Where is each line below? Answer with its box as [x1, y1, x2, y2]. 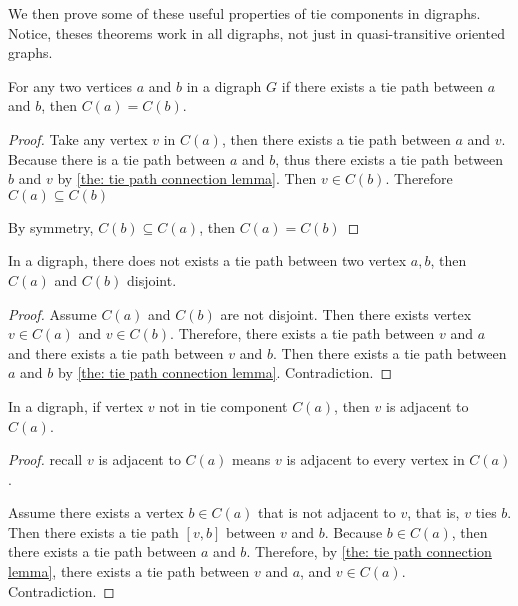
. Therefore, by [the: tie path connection [246, 541, 492, 562]
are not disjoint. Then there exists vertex [220, 303, 472, 324]
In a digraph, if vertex [8, 395, 144, 416]
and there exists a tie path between [8, 342, 224, 363]
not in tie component [159, 395, 288, 416]
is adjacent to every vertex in [286, 449, 465, 470]
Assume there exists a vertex [8, 502, 184, 523]
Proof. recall [8, 449, 83, 470]
